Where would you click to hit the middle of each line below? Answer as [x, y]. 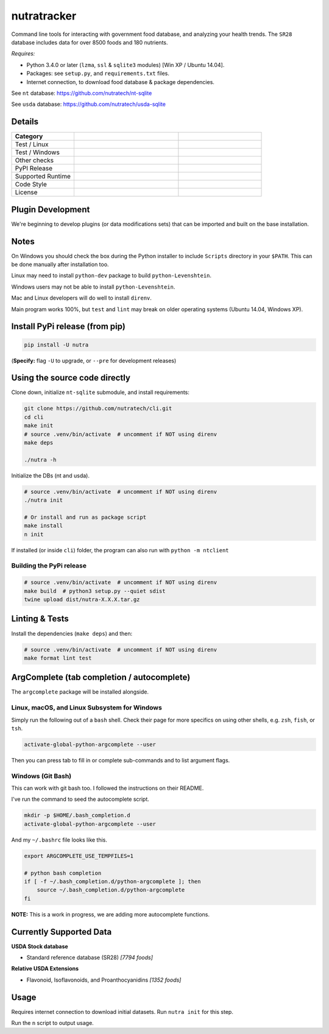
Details [25, 122]
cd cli [34, 417]
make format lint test [58, 658]
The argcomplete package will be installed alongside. [80, 692]
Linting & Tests [40, 619]
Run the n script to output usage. [52, 1023]
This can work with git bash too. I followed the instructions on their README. [108, 788]
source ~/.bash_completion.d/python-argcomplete [111, 890]
